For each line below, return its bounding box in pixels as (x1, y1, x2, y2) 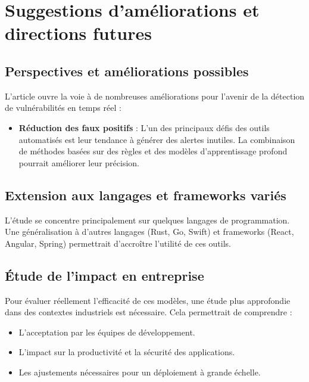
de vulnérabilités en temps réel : (5, 101, 121, 114)
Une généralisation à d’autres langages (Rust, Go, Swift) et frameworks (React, (5, 225, 294, 238)
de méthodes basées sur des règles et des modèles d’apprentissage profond (18, 145, 288, 157)
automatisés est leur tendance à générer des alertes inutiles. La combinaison (18, 133, 295, 145)
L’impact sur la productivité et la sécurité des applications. (18, 346, 235, 358)
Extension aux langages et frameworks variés (5, 185, 286, 204)
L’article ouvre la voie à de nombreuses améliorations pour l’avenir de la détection (5, 89, 305, 102)
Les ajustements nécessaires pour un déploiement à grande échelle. (18, 365, 261, 378)
